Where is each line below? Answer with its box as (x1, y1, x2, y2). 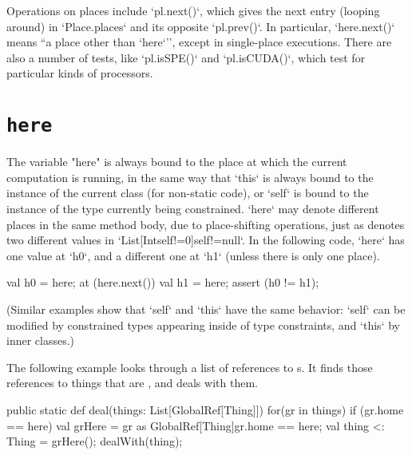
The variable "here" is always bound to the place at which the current (6, 153, 347, 170)
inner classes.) (6, 332, 75, 349)
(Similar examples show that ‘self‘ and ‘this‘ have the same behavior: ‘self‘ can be (6, 300, 406, 317)
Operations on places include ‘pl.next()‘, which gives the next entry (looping (6, 2, 380, 18)
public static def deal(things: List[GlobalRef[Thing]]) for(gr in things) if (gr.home (6, 401, 404, 417)
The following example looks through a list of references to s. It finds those (6, 358, 373, 375)
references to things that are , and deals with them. (6, 374, 258, 391)
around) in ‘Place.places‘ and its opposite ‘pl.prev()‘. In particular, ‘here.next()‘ (6, 18, 395, 34)
